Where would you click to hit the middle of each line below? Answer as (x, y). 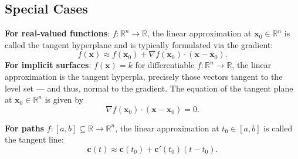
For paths (25, 128)
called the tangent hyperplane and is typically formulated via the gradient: (139, 44)
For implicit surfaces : (48, 65)
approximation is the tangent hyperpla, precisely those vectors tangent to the (144, 76)
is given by (64, 99)
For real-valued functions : (57, 33)
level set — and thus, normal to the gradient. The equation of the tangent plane (149, 88)
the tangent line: (34, 139)
